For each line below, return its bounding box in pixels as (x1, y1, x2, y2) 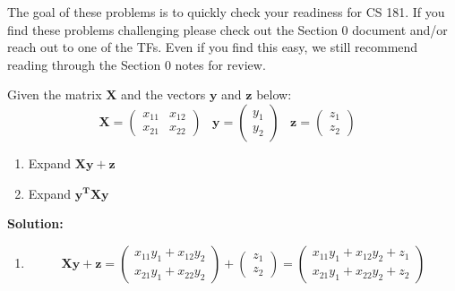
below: (256, 85, 292, 104)
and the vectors (121, 85, 206, 104)
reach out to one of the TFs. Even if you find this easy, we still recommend (7, 38, 418, 56)
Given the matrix (7, 85, 102, 104)
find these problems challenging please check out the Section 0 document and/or (7, 20, 448, 39)
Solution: (7, 214, 64, 233)
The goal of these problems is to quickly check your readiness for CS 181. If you (7, 3, 445, 21)
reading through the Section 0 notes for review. (7, 55, 266, 73)
